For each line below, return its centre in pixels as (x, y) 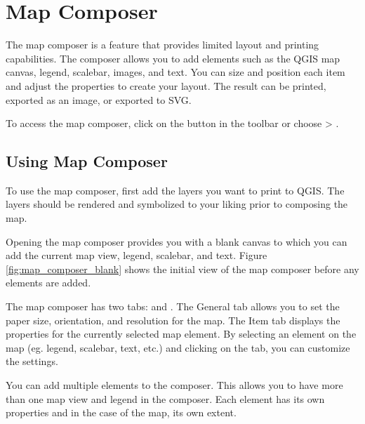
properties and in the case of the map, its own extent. (121, 412)
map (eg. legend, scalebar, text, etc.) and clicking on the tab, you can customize (178, 347)
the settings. (32, 361)
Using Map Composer (87, 161)
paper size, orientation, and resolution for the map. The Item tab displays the (173, 320)
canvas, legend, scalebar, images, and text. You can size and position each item (175, 72)
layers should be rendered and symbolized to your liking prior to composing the (177, 204)
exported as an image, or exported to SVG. (99, 99)
